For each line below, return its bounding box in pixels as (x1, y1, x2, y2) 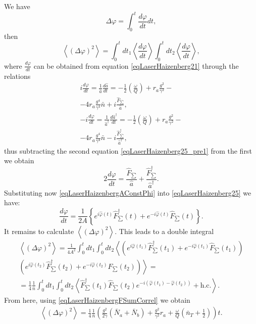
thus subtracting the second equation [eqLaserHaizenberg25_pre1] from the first (4, 145, 252, 156)
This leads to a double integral (119, 225, 214, 236)
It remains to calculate (4, 225, 74, 236)
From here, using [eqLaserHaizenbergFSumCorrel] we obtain (4, 294, 190, 305)
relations (4, 70, 31, 81)
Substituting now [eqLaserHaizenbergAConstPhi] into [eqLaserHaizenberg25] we (4, 187, 251, 198)
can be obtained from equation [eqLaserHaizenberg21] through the (33, 60, 239, 71)
